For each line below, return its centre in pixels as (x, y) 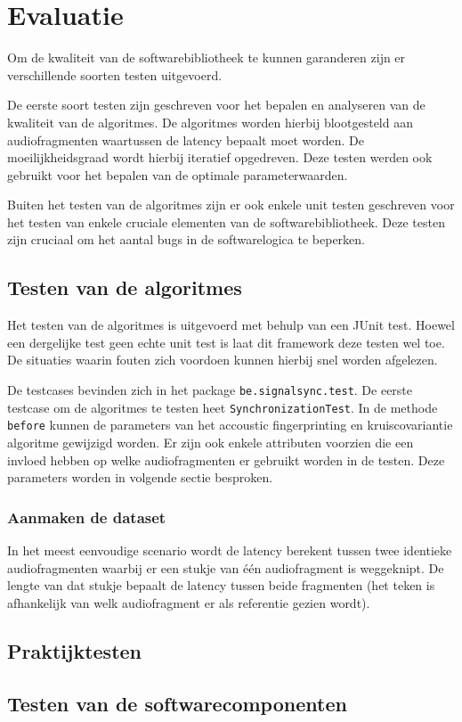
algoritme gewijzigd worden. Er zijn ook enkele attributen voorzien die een (211, 443)
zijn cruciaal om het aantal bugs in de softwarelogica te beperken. (186, 239)
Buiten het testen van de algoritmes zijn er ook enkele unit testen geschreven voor (231, 205)
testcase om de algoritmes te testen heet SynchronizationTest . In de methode (223, 407)
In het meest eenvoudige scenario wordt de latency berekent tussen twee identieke (230, 550)
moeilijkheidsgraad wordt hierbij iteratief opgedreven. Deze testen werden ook (220, 157)
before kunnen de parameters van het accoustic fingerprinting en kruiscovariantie (230, 425)
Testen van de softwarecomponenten (177, 703)
